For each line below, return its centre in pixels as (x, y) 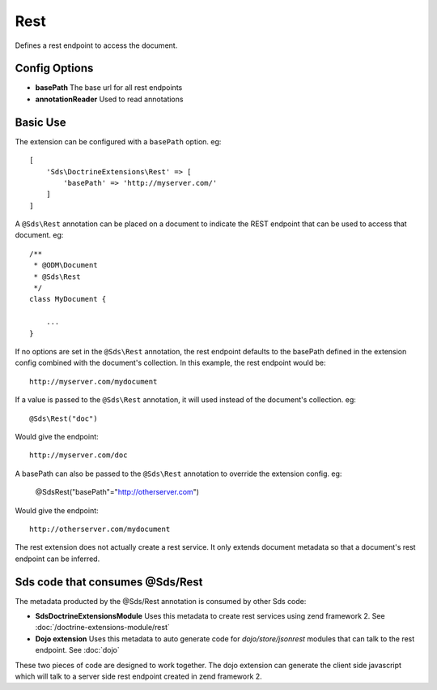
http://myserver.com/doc (78, 455)
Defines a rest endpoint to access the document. (96, 45)
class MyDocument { (68, 299)
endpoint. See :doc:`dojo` (78, 650)
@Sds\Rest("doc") (64, 418)
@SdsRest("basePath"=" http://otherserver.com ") (117, 492)
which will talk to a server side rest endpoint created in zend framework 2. (138, 676)
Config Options (54, 69)
